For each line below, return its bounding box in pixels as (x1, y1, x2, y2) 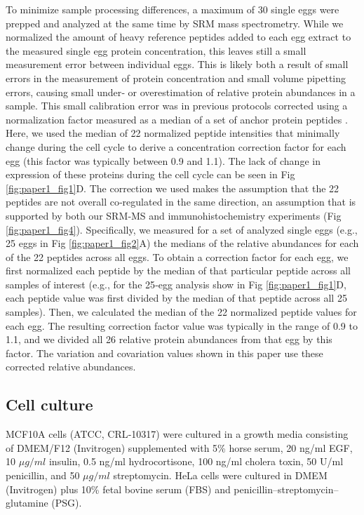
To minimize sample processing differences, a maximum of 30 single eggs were (6, 2, 339, 16)
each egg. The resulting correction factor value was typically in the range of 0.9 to (6, 318, 358, 333)
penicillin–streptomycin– (234, 481, 339, 496)
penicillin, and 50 (6, 468, 80, 483)
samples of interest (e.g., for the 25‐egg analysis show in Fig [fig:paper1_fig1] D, (6, 276, 346, 291)
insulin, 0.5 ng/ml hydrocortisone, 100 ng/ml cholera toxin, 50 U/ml (48, 454, 344, 469)
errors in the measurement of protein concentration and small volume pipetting (6, 70, 346, 85)
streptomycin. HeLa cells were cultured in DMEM (113, 468, 328, 483)
